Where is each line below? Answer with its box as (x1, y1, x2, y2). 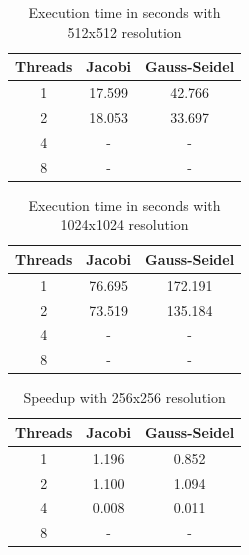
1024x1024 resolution (60, 214, 189, 235)
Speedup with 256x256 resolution (23, 387, 226, 408)
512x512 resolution (67, 21, 182, 42)
